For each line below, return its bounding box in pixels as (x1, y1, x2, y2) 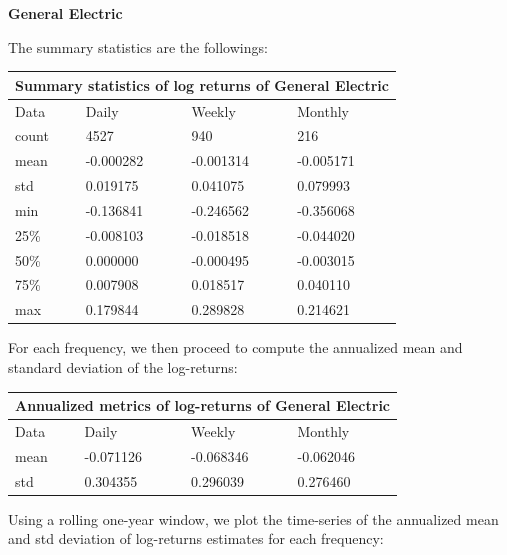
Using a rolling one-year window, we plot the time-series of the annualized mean (8, 508, 499, 529)
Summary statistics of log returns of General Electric (15, 74, 389, 95)
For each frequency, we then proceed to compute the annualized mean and (8, 337, 463, 358)
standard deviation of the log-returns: (8, 356, 238, 377)
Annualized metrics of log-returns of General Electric (15, 395, 391, 416)
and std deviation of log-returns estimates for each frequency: (8, 528, 384, 549)
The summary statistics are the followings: (8, 36, 268, 57)
